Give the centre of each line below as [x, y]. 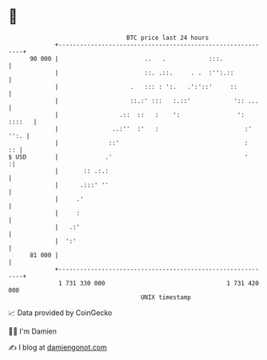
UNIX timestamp [166, 297]
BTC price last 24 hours [168, 38]
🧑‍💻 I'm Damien [33, 331]
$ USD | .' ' [128, 157]
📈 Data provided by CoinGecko [60, 313]
